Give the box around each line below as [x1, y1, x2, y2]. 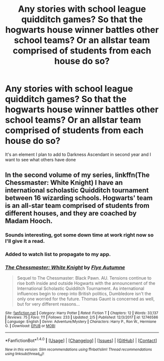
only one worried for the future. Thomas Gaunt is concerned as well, [17, 296, 155, 302]
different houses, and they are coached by [5, 209, 137, 218]
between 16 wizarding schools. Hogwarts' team [5, 194, 153, 202]
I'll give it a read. [5, 238, 45, 245]
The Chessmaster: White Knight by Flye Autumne [5, 264, 125, 271]
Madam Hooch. [5, 217, 53, 225]
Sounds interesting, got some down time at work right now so [5, 232, 154, 238]
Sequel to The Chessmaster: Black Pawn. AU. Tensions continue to [17, 275, 152, 281]
